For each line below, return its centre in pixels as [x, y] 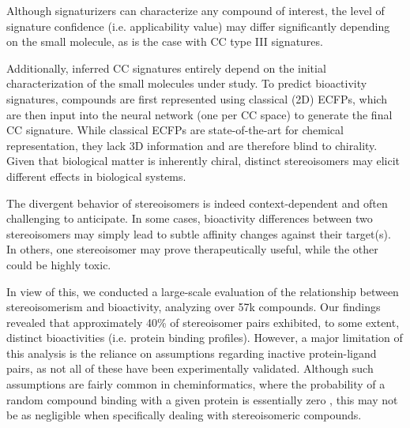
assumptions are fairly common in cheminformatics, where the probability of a [196, 384]
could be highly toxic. [59, 264]
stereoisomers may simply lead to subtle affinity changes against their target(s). [199, 233]
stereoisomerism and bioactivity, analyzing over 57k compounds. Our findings [194, 307]
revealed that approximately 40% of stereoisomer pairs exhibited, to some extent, [203, 322]
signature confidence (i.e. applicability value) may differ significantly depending [198, 26]
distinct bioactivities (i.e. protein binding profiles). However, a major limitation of [205, 338]
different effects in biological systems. [96, 176]
